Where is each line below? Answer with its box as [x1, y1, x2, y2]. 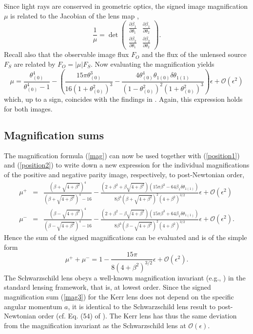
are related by [14, 58, 56, 69]
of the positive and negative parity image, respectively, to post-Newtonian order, [4, 169, 245, 179]
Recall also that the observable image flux [4, 49, 129, 59]
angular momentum [4, 301, 62, 311]
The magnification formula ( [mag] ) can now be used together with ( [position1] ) [4, 150, 240, 160]
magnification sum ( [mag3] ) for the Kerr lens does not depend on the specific [4, 291, 234, 301]
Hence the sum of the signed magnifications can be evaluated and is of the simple [4, 232, 247, 242]
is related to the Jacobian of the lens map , [10, 10, 139, 20]
